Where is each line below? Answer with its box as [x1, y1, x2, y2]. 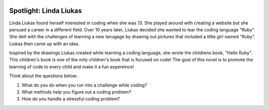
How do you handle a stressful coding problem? [21, 96, 120, 102]
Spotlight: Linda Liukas [9, 6, 82, 15]
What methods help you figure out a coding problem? [21, 89, 132, 95]
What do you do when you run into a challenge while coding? [21, 82, 147, 88]
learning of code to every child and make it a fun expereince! [9, 64, 134, 70]
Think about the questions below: [9, 73, 78, 79]
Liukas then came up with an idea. [9, 40, 80, 47]
